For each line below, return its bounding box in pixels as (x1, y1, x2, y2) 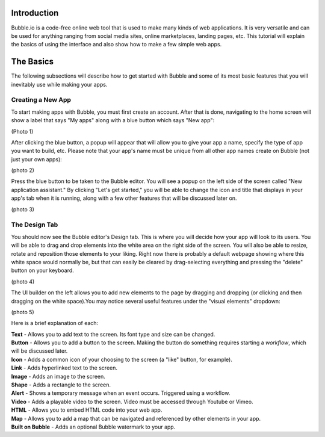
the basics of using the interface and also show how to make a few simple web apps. (11, 41, 222, 48)
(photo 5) (11, 308, 34, 315)
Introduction (11, 8, 59, 18)
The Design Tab (11, 220, 58, 229)
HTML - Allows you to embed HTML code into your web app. (11, 406, 162, 414)
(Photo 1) (11, 128, 34, 135)
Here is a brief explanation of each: (11, 320, 99, 327)
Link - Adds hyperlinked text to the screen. (11, 364, 117, 371)
